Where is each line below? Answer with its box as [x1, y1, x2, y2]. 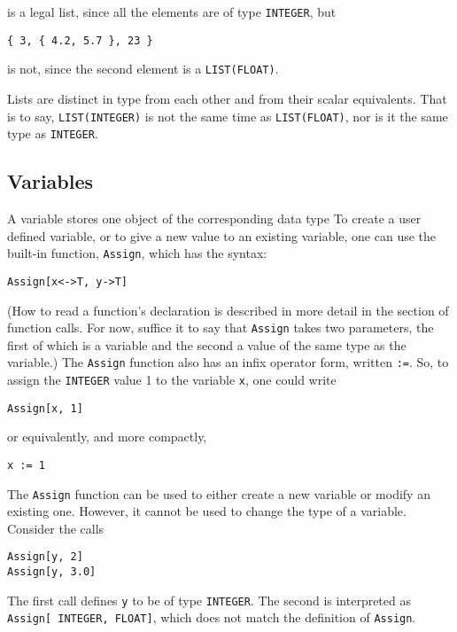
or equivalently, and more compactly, [7, 427, 207, 446]
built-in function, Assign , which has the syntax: [7, 244, 267, 262]
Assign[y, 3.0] [7, 566, 97, 579]
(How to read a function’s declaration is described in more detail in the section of [7, 300, 449, 319]
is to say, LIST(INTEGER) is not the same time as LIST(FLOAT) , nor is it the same [7, 106, 448, 125]
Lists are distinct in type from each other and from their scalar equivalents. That [7, 89, 447, 107]
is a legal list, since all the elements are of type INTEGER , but [7, 3, 337, 20]
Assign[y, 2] [7, 550, 83, 564]
